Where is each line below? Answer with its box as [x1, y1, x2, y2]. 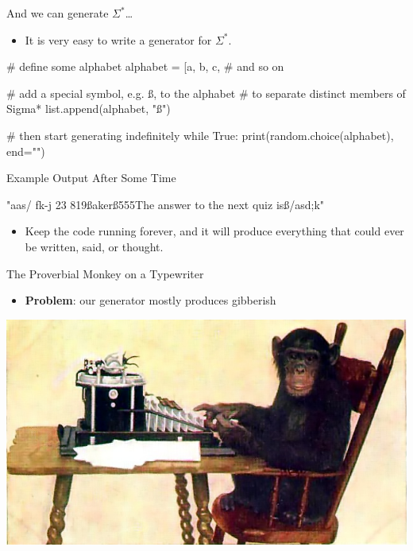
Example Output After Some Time [6, 169, 176, 186]
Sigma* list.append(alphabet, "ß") [6, 100, 171, 117]
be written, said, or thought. [25, 238, 164, 254]
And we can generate [6, 5, 109, 21]
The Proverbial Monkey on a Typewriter [6, 265, 204, 281]
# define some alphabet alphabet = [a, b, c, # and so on [6, 58, 284, 75]
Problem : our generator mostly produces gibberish [25, 292, 276, 308]
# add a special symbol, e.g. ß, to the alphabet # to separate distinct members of [6, 84, 406, 101]
